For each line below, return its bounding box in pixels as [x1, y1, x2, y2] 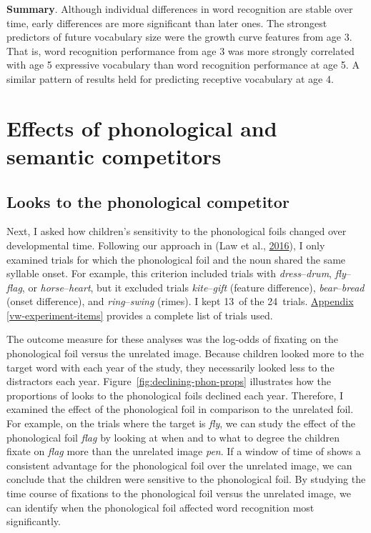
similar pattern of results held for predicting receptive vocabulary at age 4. [6, 71, 334, 86]
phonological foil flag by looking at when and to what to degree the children [6, 429, 340, 444]
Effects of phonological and [6, 113, 277, 142]
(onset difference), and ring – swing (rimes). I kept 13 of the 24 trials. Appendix [6, 294, 354, 309]
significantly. [6, 514, 61, 529]
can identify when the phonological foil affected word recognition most [6, 499, 315, 514]
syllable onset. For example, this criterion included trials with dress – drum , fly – [6, 266, 351, 281]
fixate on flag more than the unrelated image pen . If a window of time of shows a [6, 444, 361, 459]
